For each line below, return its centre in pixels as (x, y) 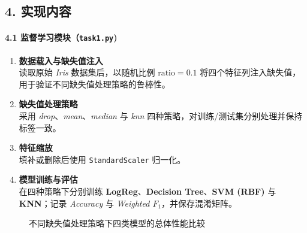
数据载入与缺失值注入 (61, 60)
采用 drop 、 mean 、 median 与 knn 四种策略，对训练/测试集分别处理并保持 (161, 116)
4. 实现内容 (38, 11)
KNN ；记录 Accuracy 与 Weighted (84, 203)
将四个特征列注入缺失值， (250, 72)
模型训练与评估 (48, 179)
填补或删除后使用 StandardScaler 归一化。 (102, 159)
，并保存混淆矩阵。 (199, 203)
